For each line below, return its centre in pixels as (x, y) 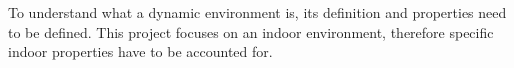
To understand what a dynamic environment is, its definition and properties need (257, 12)
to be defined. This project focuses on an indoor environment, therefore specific (251, 31)
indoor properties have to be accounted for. (140, 51)
